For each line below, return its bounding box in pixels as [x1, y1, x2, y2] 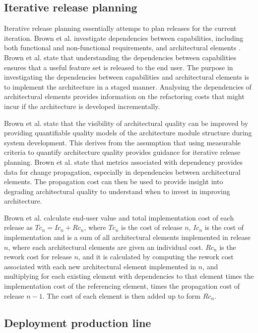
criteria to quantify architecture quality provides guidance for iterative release [4, 147, 241, 157]
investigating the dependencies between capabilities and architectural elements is [4, 72, 249, 82]
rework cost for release [4, 251, 72, 262]
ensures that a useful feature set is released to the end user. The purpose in [4, 62, 233, 72]
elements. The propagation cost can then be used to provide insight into [4, 176, 223, 187]
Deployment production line [4, 315, 151, 330]
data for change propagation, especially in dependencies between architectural [4, 166, 241, 177]
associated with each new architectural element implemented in [4, 261, 196, 271]
